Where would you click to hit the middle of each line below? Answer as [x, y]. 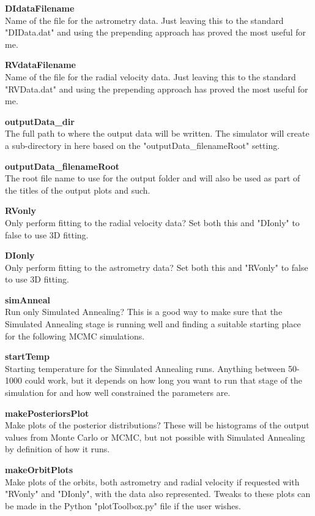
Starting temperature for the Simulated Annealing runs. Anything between [145, 368]
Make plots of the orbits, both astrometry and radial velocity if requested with [152, 481]
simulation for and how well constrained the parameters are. [118, 393]
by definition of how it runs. [57, 449]
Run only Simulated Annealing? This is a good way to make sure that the [144, 312]
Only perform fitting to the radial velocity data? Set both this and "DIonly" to [152, 222]
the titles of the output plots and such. [78, 190]
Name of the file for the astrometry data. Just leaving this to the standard [144, 20]
